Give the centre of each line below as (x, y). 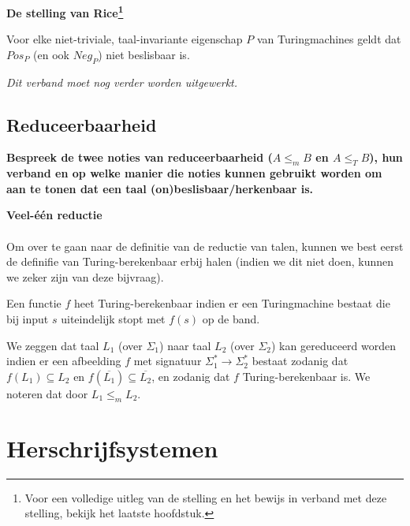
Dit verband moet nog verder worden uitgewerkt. (122, 82)
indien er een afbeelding (64, 361)
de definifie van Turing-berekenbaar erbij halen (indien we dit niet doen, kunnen (200, 261)
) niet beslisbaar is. (144, 54)
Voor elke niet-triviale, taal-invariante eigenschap (125, 39)
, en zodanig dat (191, 376)
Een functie (34, 303)
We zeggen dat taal (53, 345)
